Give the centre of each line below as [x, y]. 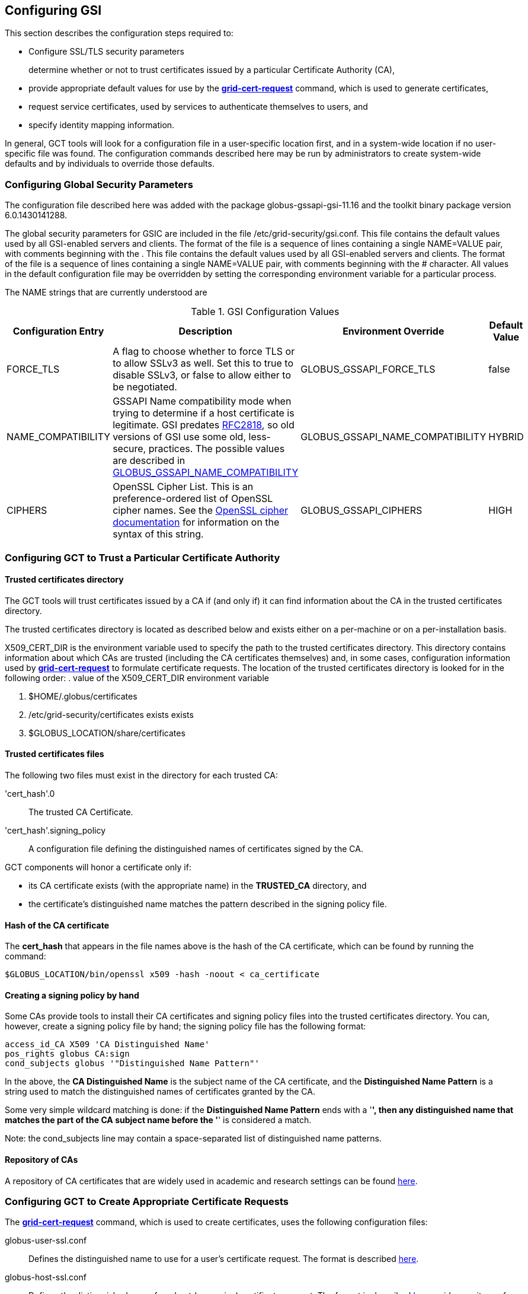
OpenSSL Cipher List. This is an [183, 487]
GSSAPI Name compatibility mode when [202, 401]
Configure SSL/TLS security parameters [106, 52]
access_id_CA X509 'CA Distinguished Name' [107, 1045]
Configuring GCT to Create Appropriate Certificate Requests [147, 1202]
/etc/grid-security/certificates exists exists [111, 714]
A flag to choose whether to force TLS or [204, 352]
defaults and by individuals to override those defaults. [110, 164]
